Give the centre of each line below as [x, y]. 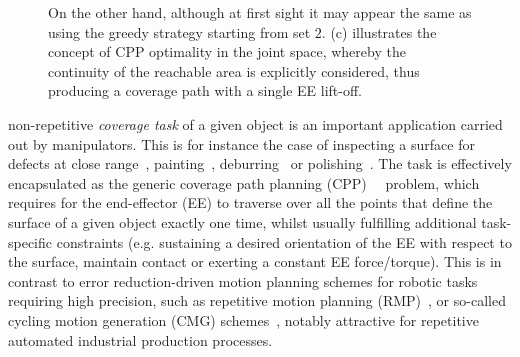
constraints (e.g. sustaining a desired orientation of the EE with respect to [284, 241]
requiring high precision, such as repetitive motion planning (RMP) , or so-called [257, 300]
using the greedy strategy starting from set [179, 31]
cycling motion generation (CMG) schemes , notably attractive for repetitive [243, 319]
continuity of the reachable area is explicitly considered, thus [234, 70]
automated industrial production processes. [140, 339]
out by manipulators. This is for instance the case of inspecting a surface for [241, 143]
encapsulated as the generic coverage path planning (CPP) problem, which [244, 182]
